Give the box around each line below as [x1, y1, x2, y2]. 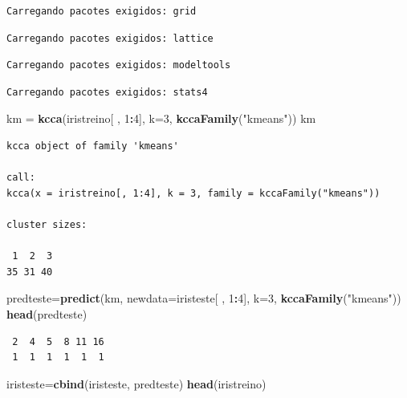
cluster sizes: [6, 218, 88, 230]
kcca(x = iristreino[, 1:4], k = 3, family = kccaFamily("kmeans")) [6, 187, 381, 199]
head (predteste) [6, 305, 88, 322]
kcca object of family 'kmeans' [6, 140, 179, 152]
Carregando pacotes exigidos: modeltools [6, 59, 231, 71]
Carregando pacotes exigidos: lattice [6, 32, 214, 44]
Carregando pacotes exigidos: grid [6, 6, 197, 17]
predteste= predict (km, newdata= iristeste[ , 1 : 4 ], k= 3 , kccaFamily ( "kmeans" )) [6, 290, 401, 307]
